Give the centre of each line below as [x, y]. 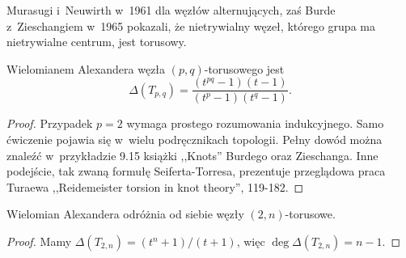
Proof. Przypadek [50, 123]
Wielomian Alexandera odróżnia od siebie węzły [125, 214]
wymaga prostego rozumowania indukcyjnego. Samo [255, 123]
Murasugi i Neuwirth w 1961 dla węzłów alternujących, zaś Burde [171, 10]
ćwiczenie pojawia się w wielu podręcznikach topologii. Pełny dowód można [195, 140]
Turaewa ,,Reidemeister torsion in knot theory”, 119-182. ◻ [155, 186]
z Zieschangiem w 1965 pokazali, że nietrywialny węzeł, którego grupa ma [191, 25]
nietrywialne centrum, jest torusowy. [97, 42]
